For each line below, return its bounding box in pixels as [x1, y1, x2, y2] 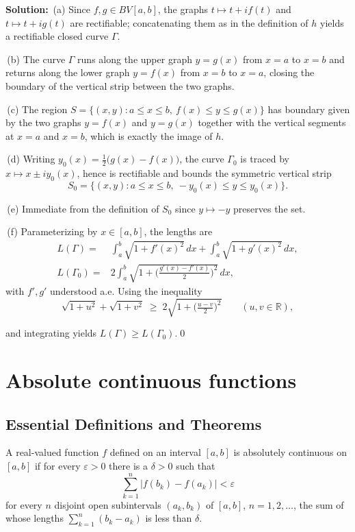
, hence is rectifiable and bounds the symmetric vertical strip [77, 166, 332, 180]
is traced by [240, 152, 289, 166]
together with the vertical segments [198, 115, 346, 130]
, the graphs [157, 2, 208, 16]
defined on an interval [109, 445, 201, 459]
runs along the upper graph [77, 51, 192, 66]
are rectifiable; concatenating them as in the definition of [70, 15, 308, 29]
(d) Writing [7, 152, 55, 166]
